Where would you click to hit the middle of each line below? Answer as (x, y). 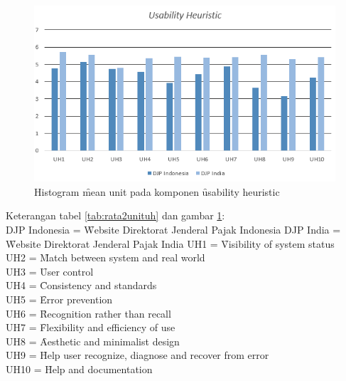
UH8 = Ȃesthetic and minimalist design (93, 341)
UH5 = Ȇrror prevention (59, 299)
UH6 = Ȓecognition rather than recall (88, 313)
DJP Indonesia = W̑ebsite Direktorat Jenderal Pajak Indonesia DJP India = (173, 229)
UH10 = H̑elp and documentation (79, 369)
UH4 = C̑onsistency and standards (81, 285)
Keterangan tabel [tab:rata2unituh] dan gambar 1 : (115, 215)
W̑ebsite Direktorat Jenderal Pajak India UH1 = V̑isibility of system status (170, 243)
